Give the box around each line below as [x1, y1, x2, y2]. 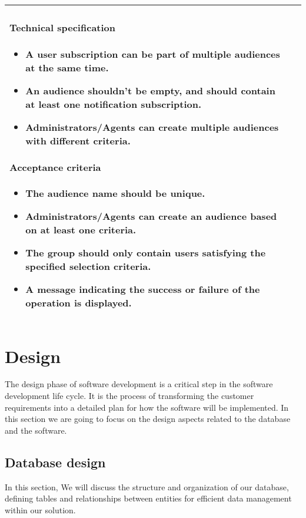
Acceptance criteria [9, 160, 101, 174]
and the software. [5, 424, 67, 436]
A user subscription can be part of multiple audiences [25, 47, 280, 61]
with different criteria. [25, 133, 131, 147]
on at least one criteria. [25, 223, 137, 237]
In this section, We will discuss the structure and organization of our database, [5, 480, 289, 493]
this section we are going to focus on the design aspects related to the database [5, 413, 291, 425]
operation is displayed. [25, 296, 132, 310]
